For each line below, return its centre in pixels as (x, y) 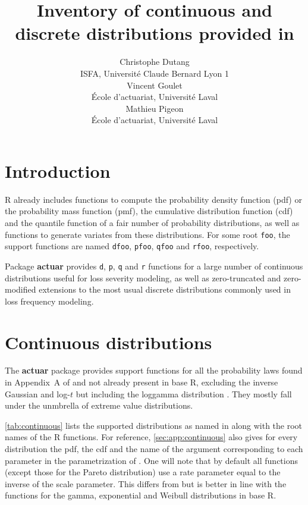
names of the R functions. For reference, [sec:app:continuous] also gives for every (151, 437)
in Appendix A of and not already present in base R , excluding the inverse (142, 382)
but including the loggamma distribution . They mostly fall (184, 393)
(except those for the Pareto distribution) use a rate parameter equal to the (143, 472)
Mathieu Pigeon (155, 108)
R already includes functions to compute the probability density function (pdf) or (153, 199)
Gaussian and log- (37, 393)
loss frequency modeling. (49, 301)
